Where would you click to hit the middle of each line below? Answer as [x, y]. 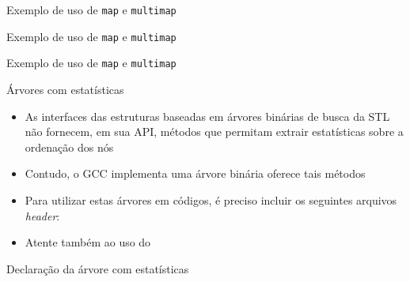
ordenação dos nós [69, 147]
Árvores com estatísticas [65, 89]
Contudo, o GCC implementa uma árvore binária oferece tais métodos [195, 173]
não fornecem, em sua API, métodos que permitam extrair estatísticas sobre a [214, 132]
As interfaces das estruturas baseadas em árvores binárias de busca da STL [207, 116]
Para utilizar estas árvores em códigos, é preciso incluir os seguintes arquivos [211, 199]
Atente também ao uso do [88, 242]
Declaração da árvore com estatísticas [98, 268]
